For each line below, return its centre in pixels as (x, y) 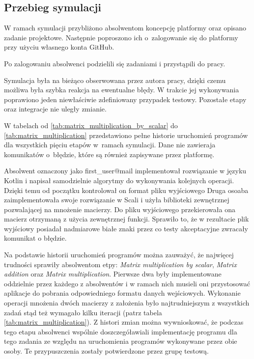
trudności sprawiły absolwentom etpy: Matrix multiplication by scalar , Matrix (120, 264)
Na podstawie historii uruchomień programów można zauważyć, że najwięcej (119, 255)
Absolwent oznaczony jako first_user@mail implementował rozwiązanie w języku (125, 171)
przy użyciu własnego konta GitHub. (59, 47)
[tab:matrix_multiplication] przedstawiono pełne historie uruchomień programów (126, 135)
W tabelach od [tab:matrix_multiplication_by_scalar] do (91, 125)
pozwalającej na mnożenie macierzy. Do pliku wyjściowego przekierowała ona (120, 209)
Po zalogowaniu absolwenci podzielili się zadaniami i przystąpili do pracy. (115, 63)
